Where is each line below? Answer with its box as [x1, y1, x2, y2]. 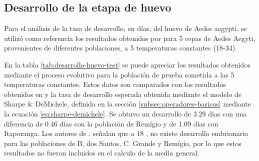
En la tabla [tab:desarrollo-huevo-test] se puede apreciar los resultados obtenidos [4, 59, 250, 69]
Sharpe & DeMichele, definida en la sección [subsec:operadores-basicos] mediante [4, 98, 251, 109]
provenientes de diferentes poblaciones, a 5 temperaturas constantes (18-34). [4, 42, 237, 53]
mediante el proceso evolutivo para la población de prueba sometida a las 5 [4, 69, 234, 79]
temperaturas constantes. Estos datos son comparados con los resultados [4, 79, 226, 89]
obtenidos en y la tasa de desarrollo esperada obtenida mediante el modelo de [4, 88, 241, 99]
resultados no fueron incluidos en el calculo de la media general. [4, 147, 199, 158]
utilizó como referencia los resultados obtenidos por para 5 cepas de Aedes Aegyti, [4, 32, 255, 43]
